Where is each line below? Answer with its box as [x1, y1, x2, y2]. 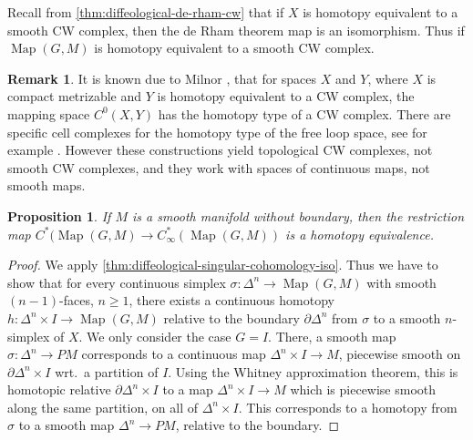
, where [367, 68, 408, 87]
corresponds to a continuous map [81, 344, 266, 363]
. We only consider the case [78, 326, 231, 345]
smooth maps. [7, 176, 86, 195]
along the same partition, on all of [7, 397, 198, 416]
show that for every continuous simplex [7, 272, 226, 292]
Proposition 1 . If [7, 206, 111, 225]
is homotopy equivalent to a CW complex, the [157, 87, 415, 106]
